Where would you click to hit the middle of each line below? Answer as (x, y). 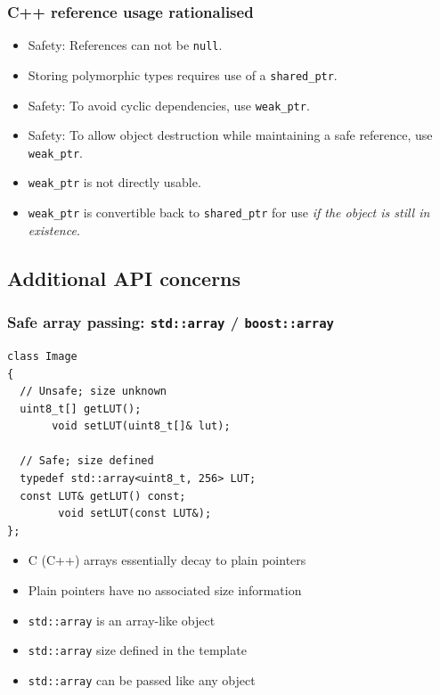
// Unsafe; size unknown (93, 392)
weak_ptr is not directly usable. (114, 182)
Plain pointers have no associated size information (165, 590)
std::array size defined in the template (137, 650)
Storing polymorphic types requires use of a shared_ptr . (183, 74)
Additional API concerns (124, 278)
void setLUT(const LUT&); (135, 514)
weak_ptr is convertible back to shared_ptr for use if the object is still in (229, 213)
